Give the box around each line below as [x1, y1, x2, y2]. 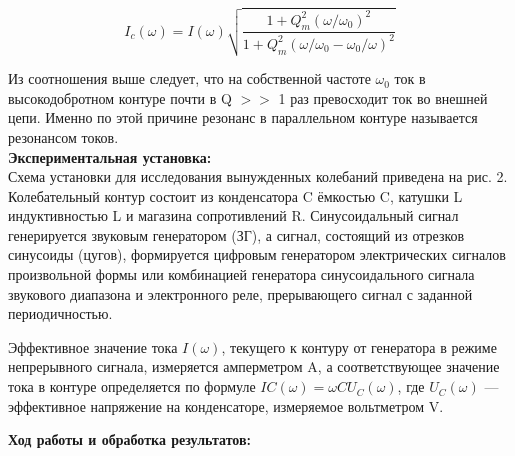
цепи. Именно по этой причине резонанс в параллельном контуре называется [8, 107, 478, 128]
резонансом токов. [8, 126, 119, 147]
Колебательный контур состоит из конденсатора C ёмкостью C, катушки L [8, 185, 463, 206]
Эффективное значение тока [8, 336, 178, 357]
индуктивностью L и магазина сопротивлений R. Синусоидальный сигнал [8, 205, 459, 226]
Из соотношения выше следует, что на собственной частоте [8, 68, 371, 89]
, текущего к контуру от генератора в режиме [221, 336, 497, 357]
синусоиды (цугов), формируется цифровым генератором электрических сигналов [8, 244, 506, 265]
